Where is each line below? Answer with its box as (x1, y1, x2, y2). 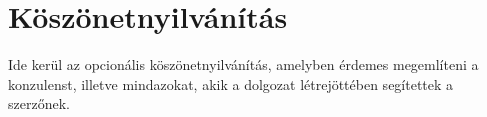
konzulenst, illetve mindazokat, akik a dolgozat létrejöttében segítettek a (8, 73, 454, 94)
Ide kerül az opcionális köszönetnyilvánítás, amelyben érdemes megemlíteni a (8, 54, 479, 75)
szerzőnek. (8, 93, 70, 114)
